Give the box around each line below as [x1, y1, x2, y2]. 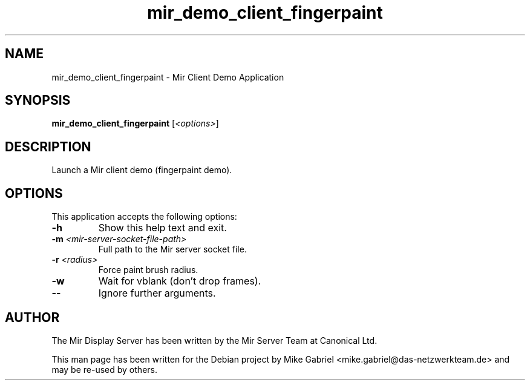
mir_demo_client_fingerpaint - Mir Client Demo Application [51, 71, 284, 82]
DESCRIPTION [5, 139, 91, 154]
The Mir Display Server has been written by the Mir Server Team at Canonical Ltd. [51, 335, 378, 346]
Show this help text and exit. [98, 222, 227, 234]
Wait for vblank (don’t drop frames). [98, 275, 261, 288]
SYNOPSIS [5, 93, 71, 108]
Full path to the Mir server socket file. [98, 244, 247, 255]
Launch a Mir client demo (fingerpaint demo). [51, 165, 232, 176]
